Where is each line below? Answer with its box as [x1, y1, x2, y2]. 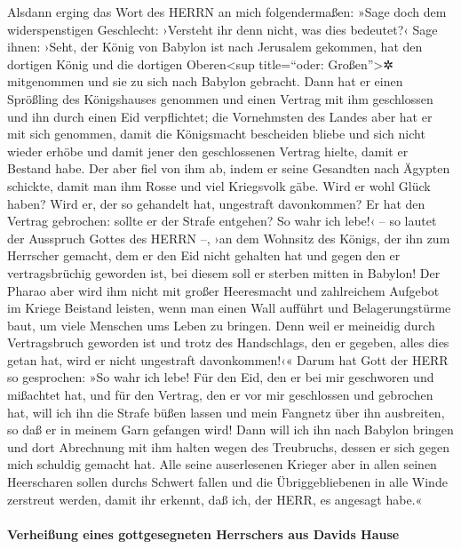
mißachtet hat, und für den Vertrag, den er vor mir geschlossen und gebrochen [7, 386, 433, 404]
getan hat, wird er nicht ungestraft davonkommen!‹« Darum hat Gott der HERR [7, 350, 449, 369]
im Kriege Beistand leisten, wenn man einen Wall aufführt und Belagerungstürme [7, 298, 451, 317]
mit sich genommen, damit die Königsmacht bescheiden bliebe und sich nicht [7, 124, 425, 143]
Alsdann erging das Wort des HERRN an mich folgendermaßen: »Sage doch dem [7, 3, 447, 20]
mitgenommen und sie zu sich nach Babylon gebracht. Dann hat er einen [7, 72, 403, 91]
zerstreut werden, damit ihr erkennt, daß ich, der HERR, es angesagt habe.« [7, 489, 423, 508]
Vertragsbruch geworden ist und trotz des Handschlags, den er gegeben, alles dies [7, 333, 449, 352]
